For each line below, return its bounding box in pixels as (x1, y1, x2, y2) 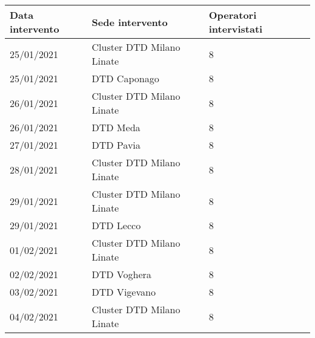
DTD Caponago (91, 71, 159, 85)
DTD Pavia (91, 138, 141, 152)
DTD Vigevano (91, 285, 156, 299)
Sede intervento (91, 15, 168, 29)
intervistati (208, 22, 263, 36)
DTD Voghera (91, 267, 151, 281)
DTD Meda (91, 120, 141, 134)
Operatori (208, 8, 257, 22)
